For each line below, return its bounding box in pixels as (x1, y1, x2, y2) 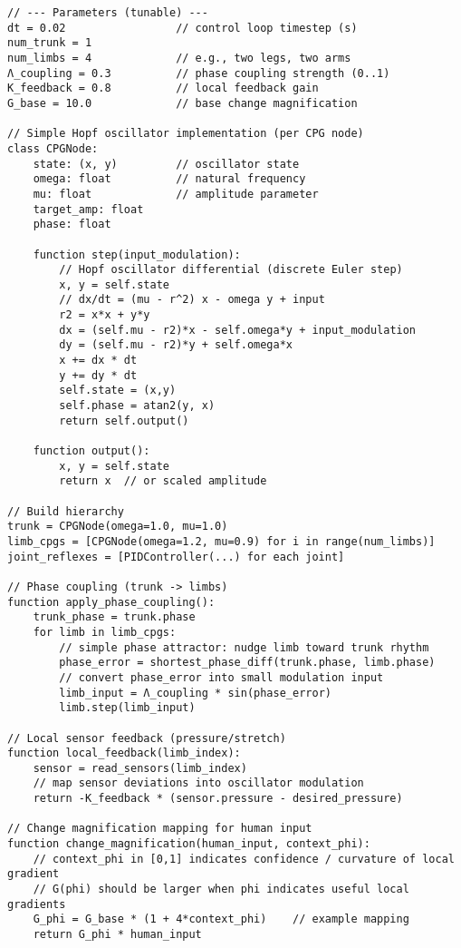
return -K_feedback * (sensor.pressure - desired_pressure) (33, 792, 403, 806)
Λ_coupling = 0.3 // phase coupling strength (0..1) (7, 66, 390, 80)
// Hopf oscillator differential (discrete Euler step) (59, 263, 403, 277)
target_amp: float (33, 202, 144, 216)
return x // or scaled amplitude (59, 474, 267, 488)
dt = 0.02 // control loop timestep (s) (7, 21, 358, 34)
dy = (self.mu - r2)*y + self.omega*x (59, 338, 293, 352)
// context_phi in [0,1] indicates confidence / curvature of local (33, 852, 455, 865)
